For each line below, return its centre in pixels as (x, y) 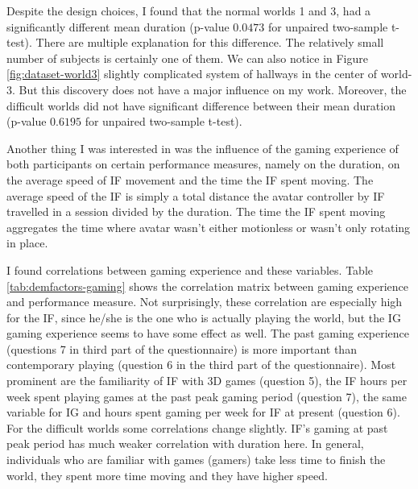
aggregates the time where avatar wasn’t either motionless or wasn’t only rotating (209, 227)
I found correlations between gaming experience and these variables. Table (190, 269)
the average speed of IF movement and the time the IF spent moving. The (190, 179)
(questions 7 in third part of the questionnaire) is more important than (182, 348)
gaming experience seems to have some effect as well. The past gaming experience (208, 333)
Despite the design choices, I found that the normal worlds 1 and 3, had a (189, 10)
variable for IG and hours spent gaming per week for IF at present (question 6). (203, 412)
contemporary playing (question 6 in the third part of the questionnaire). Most (201, 365)
